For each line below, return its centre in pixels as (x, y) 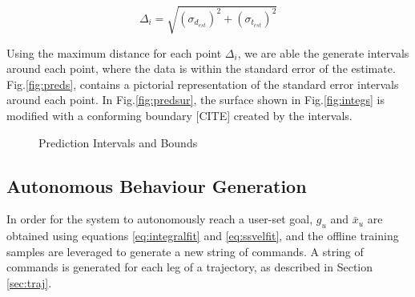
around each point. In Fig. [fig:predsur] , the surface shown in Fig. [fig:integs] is (195, 100)
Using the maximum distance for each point (114, 52)
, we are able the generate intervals (323, 52)
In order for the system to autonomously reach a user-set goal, (160, 219)
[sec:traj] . (29, 282)
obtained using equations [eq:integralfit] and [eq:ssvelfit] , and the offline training (203, 236)
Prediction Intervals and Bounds (118, 142)
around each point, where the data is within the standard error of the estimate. (201, 68)
